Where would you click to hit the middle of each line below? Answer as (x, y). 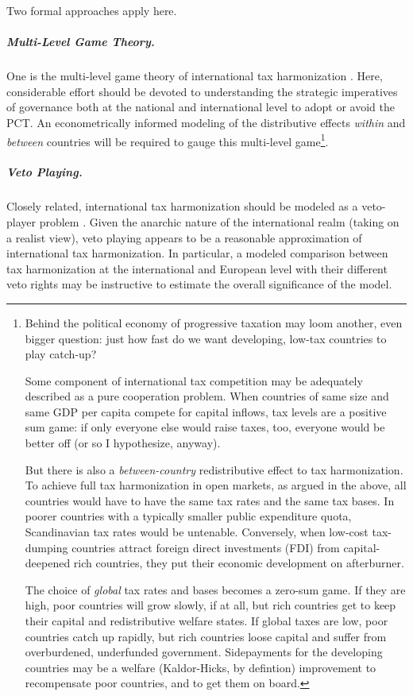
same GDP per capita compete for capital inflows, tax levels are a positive (206, 411)
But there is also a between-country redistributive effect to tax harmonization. (214, 469)
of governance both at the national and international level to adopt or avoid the (201, 107)
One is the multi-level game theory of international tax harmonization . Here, (195, 76)
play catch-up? (61, 354)
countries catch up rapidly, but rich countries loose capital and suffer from (206, 636)
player (21, 221)
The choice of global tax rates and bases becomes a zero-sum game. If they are (215, 589)
